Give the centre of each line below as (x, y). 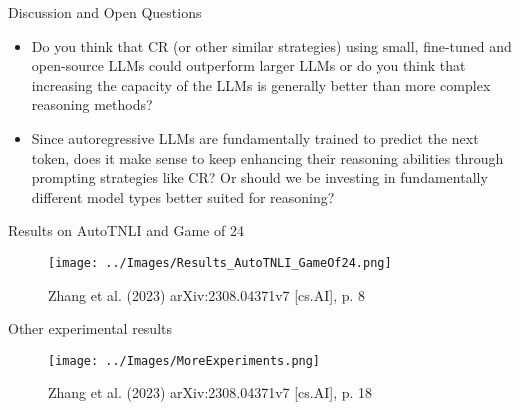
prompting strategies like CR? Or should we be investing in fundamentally (259, 177)
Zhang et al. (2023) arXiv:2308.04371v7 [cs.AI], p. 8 (207, 294)
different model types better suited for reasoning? (183, 196)
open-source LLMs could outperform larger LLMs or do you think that (248, 65)
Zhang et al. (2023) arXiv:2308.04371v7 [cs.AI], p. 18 (210, 392)
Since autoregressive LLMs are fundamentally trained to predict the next (255, 137)
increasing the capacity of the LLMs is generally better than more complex (261, 84)
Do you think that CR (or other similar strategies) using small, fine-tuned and (271, 45)
